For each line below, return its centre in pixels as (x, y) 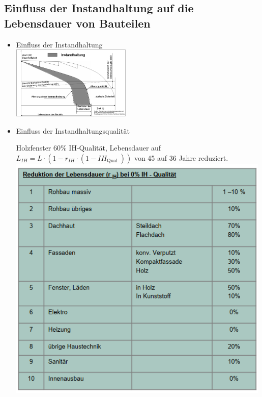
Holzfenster (34, 148)
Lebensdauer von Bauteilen (77, 23)
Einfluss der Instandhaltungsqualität (73, 130)
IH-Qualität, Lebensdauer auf (115, 148)
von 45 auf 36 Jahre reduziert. (181, 157)
